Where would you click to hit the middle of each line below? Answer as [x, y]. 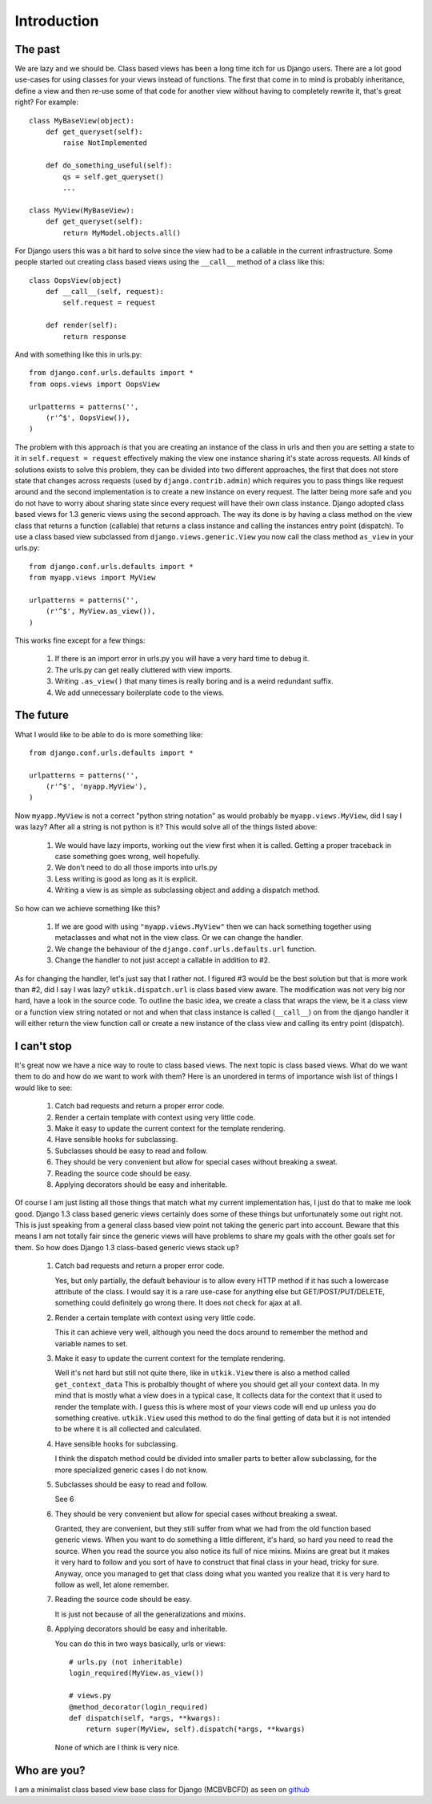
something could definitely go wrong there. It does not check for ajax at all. [178, 1303]
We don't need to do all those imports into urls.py [136, 868]
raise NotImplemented [105, 143]
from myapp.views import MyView [92, 578]
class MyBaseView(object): [82, 121]
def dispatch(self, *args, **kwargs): [145, 1718]
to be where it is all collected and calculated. [128, 1429]
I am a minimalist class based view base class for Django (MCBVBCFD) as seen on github [162, 1789]
